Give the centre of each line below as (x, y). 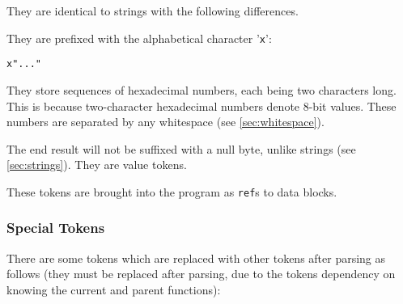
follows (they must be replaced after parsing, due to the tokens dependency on (201, 274)
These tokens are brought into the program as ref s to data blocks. (172, 191)
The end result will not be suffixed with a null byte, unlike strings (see (181, 148)
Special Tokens (56, 228)
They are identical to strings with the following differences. (153, 11)
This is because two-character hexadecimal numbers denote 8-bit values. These (201, 106)
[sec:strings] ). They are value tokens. (97, 165)
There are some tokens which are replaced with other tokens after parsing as (196, 258)
